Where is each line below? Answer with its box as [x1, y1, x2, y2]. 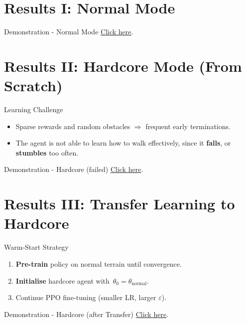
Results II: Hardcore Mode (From [4, 55, 242, 76]
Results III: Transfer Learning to [4, 193, 235, 214]
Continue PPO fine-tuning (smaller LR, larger [15, 292, 156, 303]
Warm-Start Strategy [4, 242, 69, 252]
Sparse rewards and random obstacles [15, 121, 130, 131]
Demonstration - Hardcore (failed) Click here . [4, 164, 143, 174]
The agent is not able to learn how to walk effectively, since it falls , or [15, 138, 231, 148]
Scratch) [4, 75, 63, 96]
